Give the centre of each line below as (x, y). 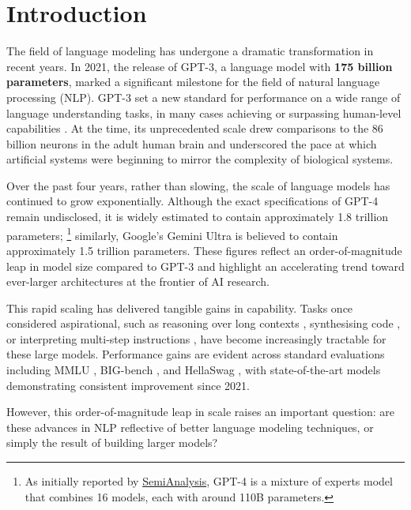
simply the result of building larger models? (112, 442)
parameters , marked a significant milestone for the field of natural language (193, 82)
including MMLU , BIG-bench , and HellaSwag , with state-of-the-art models (194, 370)
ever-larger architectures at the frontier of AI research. (138, 281)
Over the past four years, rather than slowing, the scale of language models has (198, 185)
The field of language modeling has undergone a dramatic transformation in (190, 51)
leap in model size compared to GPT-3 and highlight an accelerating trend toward (205, 266)
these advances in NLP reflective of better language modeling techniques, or (190, 427)
